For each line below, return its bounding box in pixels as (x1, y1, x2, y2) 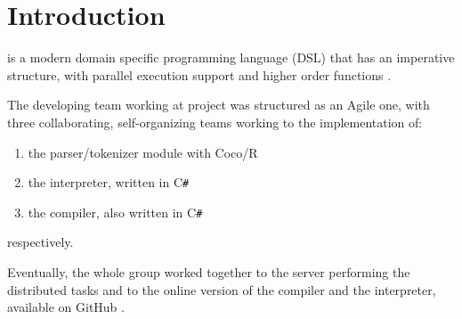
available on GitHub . (7, 298, 125, 316)
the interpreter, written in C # (28, 173, 190, 192)
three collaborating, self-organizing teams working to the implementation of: (7, 112, 423, 131)
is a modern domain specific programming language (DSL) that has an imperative (7, 48, 455, 67)
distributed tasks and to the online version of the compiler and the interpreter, (7, 280, 436, 299)
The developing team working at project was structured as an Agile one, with (7, 95, 430, 114)
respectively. (7, 233, 74, 251)
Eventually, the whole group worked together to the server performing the (7, 263, 410, 281)
